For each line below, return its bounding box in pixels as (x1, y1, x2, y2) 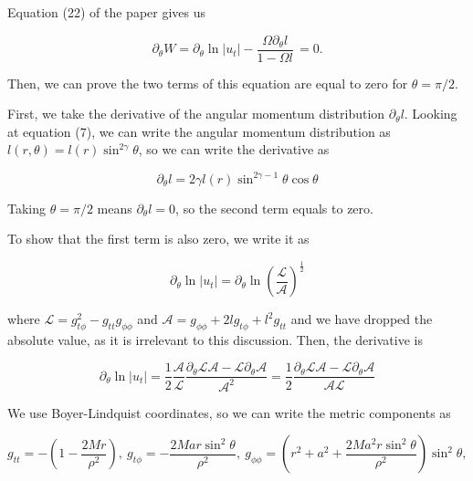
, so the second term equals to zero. (175, 198, 373, 217)
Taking (7, 198, 47, 217)
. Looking (404, 104, 457, 123)
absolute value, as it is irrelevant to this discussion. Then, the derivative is (7, 329, 423, 349)
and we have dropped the (290, 309, 433, 329)
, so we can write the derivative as (138, 140, 330, 159)
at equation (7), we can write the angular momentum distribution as (7, 121, 391, 141)
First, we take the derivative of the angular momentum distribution (7, 104, 385, 123)
